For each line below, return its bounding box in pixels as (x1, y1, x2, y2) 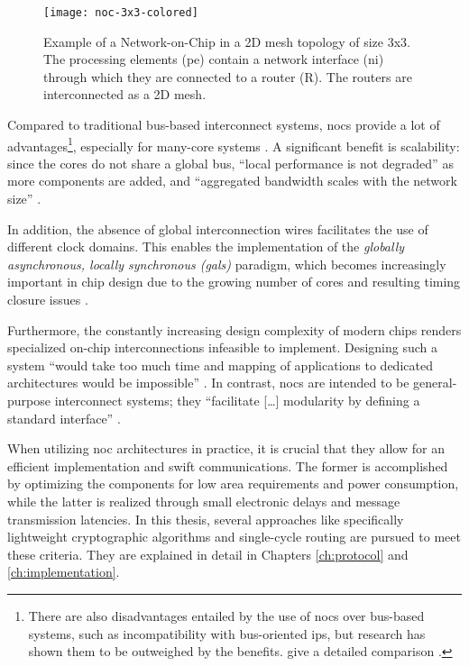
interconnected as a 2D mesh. (43, 85, 207, 104)
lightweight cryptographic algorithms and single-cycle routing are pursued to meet (7, 527, 461, 546)
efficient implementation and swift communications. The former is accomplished (7, 456, 448, 475)
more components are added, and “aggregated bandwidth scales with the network (7, 171, 457, 190)
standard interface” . (7, 408, 121, 427)
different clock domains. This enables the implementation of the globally (7, 237, 405, 256)
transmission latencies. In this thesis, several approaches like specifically (7, 509, 404, 528)
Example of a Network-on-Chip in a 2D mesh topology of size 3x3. (43, 32, 410, 50)
